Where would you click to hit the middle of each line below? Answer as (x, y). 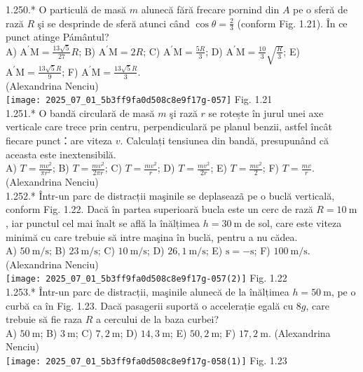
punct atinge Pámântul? (57, 37)
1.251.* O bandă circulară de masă (80, 112)
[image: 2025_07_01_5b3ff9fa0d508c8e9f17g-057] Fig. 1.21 (139, 99)
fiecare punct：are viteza (59, 140)
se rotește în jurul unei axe (266, 112)
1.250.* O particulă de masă (66, 9)
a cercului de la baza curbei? (158, 319)
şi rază (184, 112)
